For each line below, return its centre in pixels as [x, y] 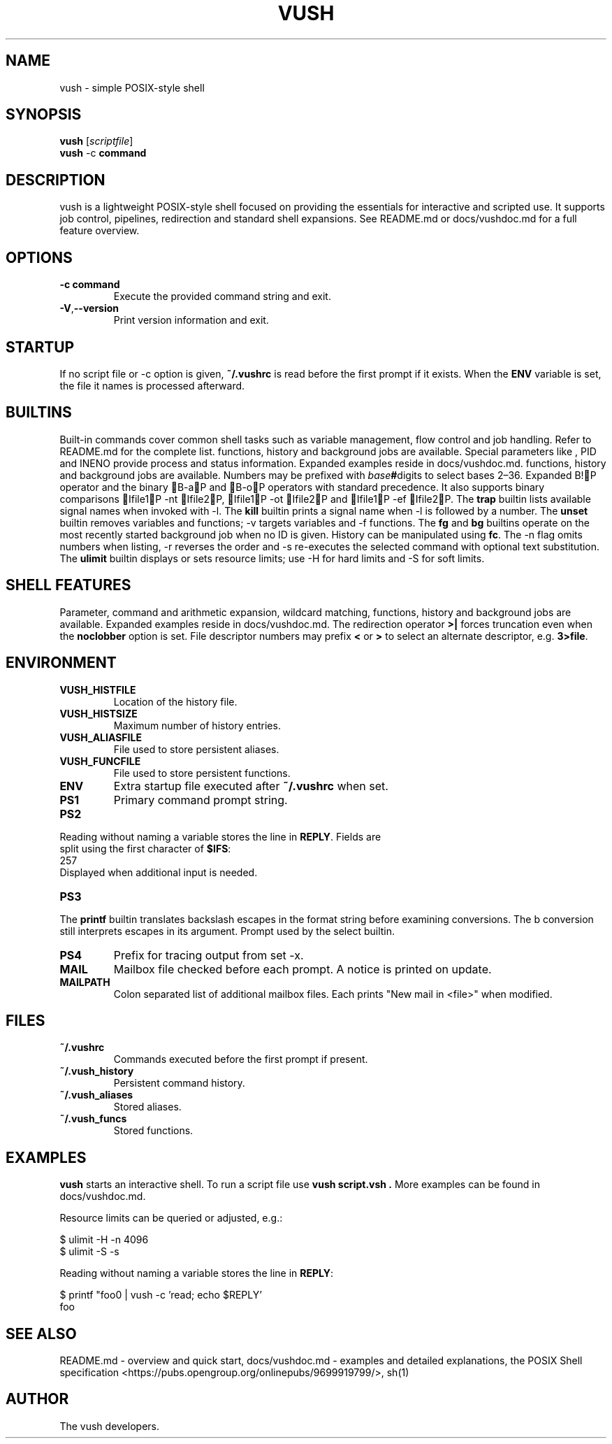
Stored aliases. [147, 1107]
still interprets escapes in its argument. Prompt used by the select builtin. [227, 931]
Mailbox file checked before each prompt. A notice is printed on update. [303, 969]
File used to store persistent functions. [202, 773]
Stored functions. [153, 1131]
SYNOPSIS [44, 115]
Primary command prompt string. [201, 800]
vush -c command [103, 153]
